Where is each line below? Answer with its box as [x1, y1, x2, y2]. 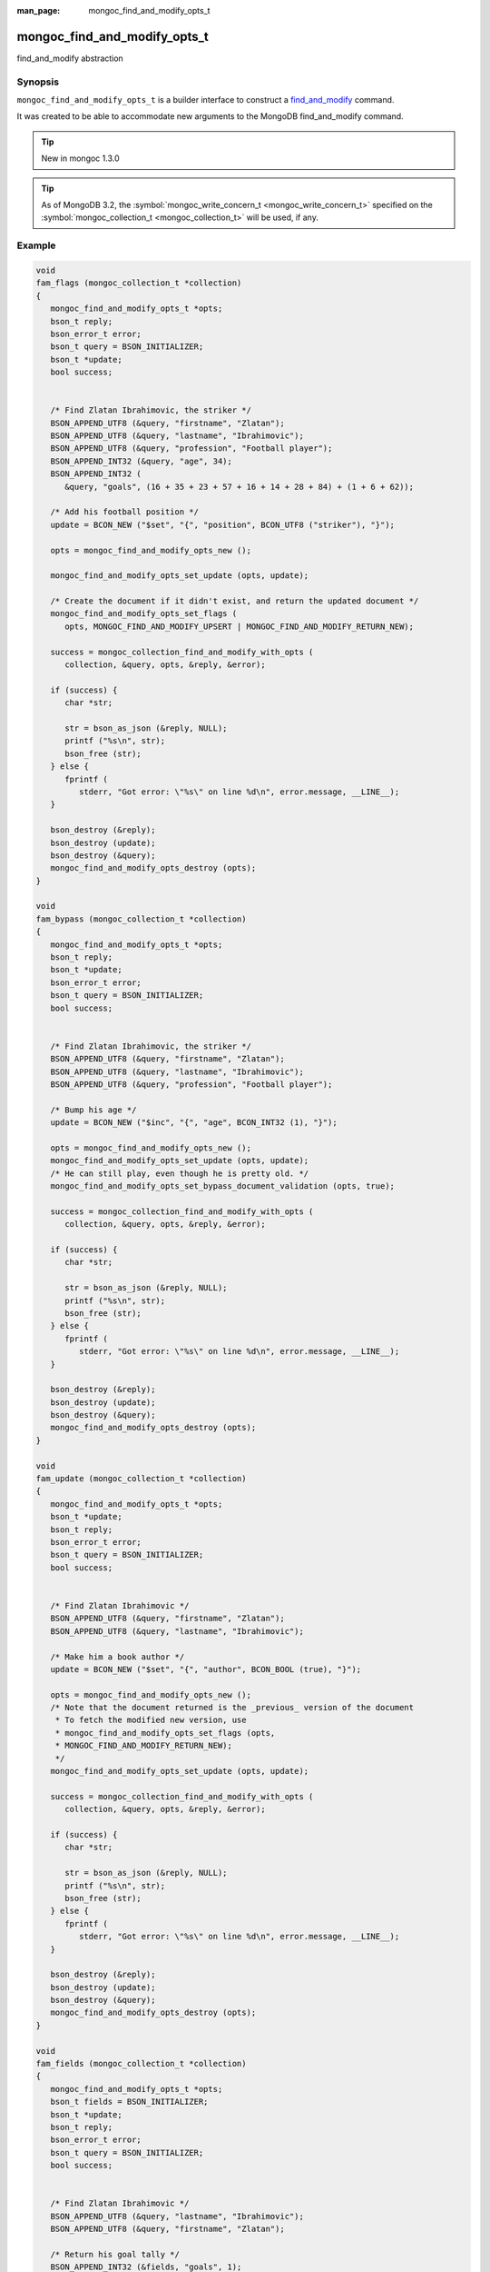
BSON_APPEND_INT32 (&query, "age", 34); [50, 455, 233, 466]
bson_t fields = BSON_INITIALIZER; [50, 2097, 209, 2108]
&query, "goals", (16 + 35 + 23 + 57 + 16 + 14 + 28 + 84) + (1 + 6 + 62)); [64, 482, 415, 492]
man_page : [16, 5, 61, 15]
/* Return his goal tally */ [50, 2249, 181, 2259]
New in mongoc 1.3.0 [41, 153, 120, 164]
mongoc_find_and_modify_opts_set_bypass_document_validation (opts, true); [50, 1181, 395, 1191]
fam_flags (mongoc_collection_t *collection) [35, 278, 242, 288]
